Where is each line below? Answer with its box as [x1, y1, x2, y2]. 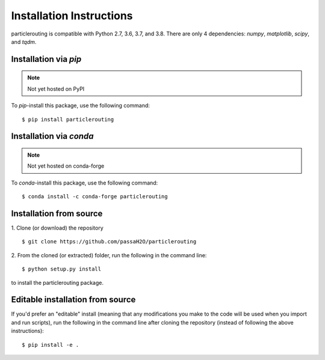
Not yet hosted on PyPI [27, 85, 85, 93]
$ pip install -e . [22, 341, 79, 348]
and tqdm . [11, 38, 37, 45]
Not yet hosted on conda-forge [27, 162, 105, 169]
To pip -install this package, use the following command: [11, 102, 150, 109]
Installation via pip [11, 54, 82, 64]
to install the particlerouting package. [11, 279, 104, 286]
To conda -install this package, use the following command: [11, 179, 158, 186]
